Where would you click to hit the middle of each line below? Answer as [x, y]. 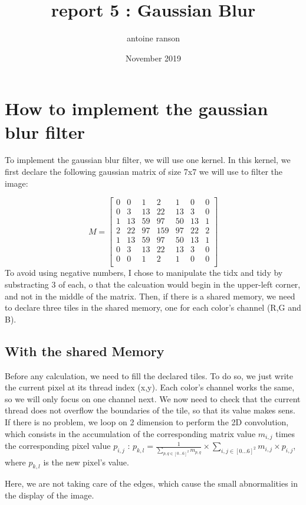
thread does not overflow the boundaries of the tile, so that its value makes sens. [150, 410]
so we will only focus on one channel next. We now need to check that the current [153, 398]
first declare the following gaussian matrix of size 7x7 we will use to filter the [144, 172]
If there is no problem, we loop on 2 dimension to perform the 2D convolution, [147, 422]
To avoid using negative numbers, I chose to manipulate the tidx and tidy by [144, 273]
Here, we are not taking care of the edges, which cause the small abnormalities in [152, 483]
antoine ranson [153, 38]
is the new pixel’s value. [86, 462]
